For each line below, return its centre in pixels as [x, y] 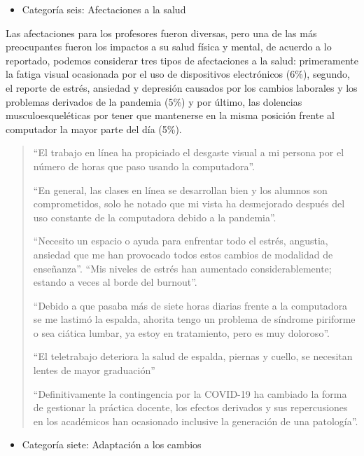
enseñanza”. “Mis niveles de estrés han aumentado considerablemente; [182, 268]
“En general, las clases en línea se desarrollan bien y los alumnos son [180, 189]
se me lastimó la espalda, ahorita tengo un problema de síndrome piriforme [194, 319]
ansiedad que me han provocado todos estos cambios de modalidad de [183, 254]
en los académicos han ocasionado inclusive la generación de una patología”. [196, 421]
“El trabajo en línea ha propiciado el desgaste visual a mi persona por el [189, 152]
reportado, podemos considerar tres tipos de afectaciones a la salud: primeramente [182, 60]
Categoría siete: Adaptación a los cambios [112, 444]
